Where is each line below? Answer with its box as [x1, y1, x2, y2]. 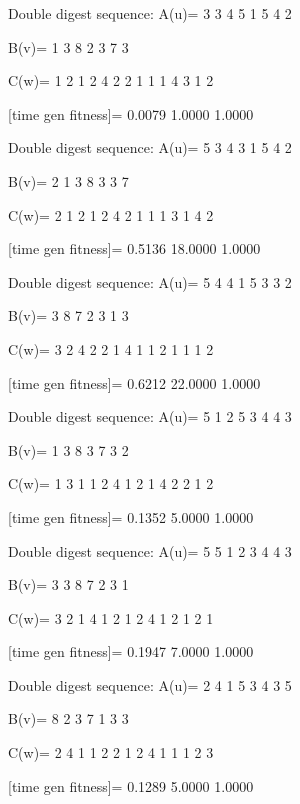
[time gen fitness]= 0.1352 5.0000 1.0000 [8, 506, 254, 527]
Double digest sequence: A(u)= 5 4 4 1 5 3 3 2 [8, 271, 292, 292]
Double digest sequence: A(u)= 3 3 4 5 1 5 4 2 [8, 3, 292, 23]
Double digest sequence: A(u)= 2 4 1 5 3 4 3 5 [8, 674, 292, 695]
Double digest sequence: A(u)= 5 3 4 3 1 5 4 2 [8, 137, 292, 158]
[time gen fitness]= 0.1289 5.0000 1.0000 [8, 775, 254, 796]
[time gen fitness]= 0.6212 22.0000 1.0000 [8, 372, 261, 393]
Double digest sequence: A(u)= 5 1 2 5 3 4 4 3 [8, 406, 292, 427]
